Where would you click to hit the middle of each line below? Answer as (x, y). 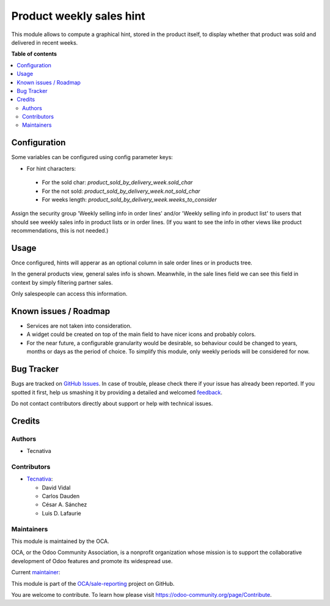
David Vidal (56, 487)
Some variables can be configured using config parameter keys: (92, 157)
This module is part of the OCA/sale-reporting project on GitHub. (93, 583)
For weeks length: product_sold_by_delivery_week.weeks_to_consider (129, 200)
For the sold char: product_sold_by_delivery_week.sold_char (117, 182)
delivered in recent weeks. (45, 42)
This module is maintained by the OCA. (60, 541)
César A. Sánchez (64, 504)
